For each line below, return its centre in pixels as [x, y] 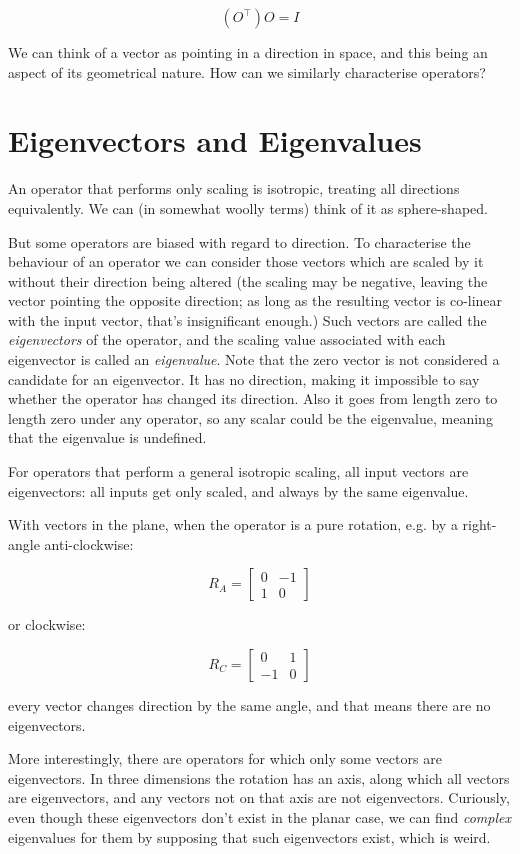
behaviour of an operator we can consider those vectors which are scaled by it [246, 261]
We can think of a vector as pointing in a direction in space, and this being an [248, 52]
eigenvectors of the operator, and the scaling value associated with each [227, 339]
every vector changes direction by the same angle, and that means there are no [249, 705]
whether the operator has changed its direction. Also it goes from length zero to [253, 398]
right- [479, 524]
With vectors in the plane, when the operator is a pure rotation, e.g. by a [233, 524]
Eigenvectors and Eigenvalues [215, 140]
